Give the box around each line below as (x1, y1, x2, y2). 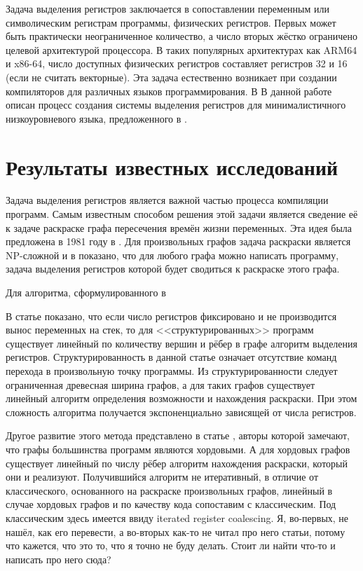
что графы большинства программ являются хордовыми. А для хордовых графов (6, 441, 350, 456)
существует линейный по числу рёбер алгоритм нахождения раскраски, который (6, 455, 348, 470)
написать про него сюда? (6, 551, 111, 566)
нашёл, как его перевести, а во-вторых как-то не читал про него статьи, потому (6, 524, 345, 539)
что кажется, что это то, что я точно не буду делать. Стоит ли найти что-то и (6, 538, 336, 553)
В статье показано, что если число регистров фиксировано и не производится (6, 308, 337, 323)
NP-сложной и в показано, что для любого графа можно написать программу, (6, 247, 339, 262)
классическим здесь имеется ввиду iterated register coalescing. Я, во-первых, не (6, 510, 349, 525)
